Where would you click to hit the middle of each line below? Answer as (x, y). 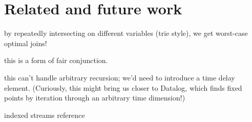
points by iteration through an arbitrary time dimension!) (95, 98)
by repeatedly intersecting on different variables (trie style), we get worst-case (126, 33)
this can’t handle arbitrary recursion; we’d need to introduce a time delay (120, 77)
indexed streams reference (45, 115)
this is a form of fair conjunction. (56, 60)
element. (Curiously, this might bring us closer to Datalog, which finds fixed (123, 87)
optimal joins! (26, 43)
